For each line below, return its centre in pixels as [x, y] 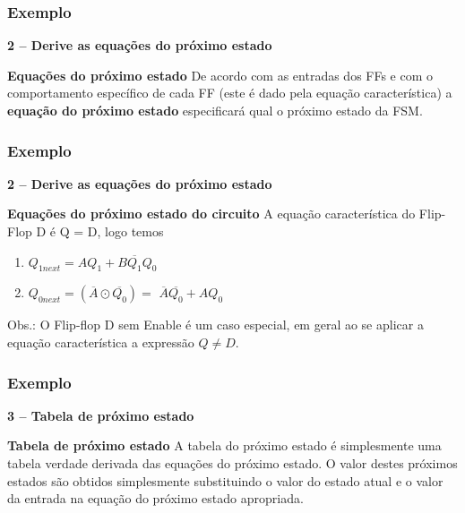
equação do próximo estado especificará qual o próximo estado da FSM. [215, 110]
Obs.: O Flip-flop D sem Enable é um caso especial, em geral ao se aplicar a [215, 325]
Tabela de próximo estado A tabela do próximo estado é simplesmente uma [224, 445]
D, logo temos [125, 231]
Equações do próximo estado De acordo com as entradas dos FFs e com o [220, 75]
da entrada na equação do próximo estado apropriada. [155, 498]
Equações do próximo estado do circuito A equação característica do [211, 214]
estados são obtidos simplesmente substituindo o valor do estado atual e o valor [225, 480]
